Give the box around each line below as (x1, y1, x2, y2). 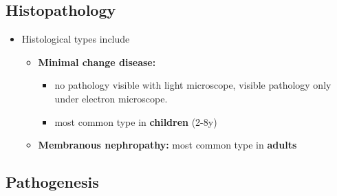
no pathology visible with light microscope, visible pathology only (54, 78, 331, 92)
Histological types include (21, 32, 130, 46)
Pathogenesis (6, 171, 99, 193)
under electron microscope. (54, 91, 168, 105)
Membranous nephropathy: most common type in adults (38, 138, 297, 152)
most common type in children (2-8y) (54, 114, 217, 129)
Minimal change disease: (38, 54, 156, 69)
